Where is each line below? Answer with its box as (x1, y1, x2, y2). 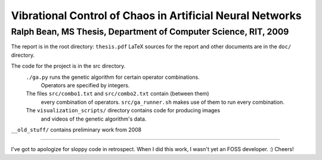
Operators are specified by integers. (41, 81, 130, 89)
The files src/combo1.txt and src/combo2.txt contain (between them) (26, 90, 209, 97)
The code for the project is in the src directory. (11, 63, 126, 70)
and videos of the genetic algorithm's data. (41, 115, 147, 122)
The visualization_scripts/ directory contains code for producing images (26, 107, 221, 114)
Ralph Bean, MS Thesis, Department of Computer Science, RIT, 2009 (11, 26, 289, 37)
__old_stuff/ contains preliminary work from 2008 (11, 126, 142, 133)
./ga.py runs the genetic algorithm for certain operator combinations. (26, 73, 200, 81)
